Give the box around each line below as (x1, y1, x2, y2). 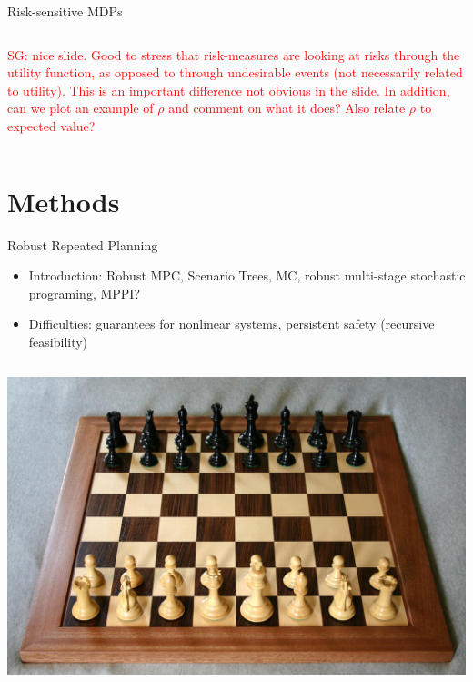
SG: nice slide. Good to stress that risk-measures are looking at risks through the (7, 45, 460, 64)
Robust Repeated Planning (7, 235, 158, 254)
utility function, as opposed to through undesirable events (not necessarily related (7, 63, 463, 82)
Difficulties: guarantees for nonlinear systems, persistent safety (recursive (28, 314, 435, 333)
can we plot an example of (7, 98, 154, 117)
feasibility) (28, 332, 88, 351)
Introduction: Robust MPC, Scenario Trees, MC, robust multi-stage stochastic (28, 266, 466, 285)
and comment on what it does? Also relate (168, 98, 406, 117)
